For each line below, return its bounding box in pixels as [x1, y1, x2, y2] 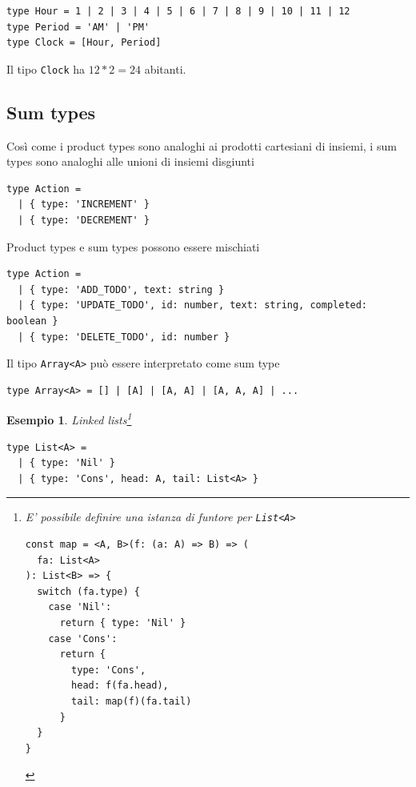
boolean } [6, 315, 58, 327]
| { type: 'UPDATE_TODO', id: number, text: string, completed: [18, 299, 368, 311]
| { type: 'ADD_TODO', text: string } [18, 283, 225, 295]
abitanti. [144, 60, 186, 77]
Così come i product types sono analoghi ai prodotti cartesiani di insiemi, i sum [6, 137, 397, 154]
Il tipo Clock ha [6, 60, 86, 77]
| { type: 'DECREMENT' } [18, 215, 150, 227]
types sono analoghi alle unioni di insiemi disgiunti [6, 153, 254, 170]
